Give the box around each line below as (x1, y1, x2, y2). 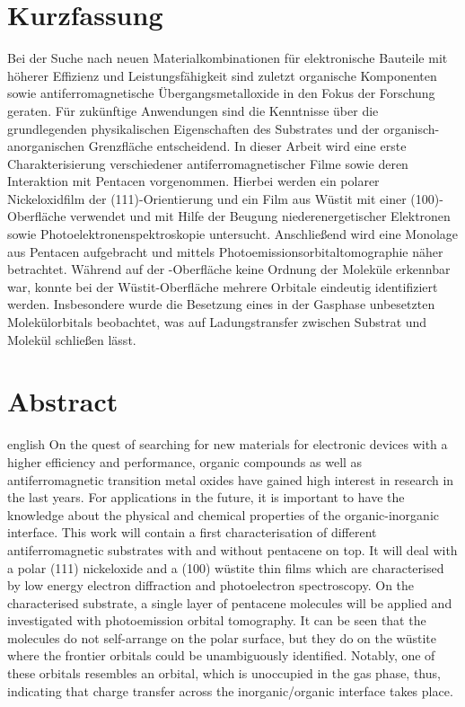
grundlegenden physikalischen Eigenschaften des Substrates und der (7, 119, 380, 137)
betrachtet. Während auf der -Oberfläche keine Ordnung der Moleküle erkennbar (7, 260, 451, 278)
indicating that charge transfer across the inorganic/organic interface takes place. (7, 681, 453, 700)
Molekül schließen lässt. (7, 330, 136, 349)
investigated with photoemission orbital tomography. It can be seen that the (7, 611, 426, 630)
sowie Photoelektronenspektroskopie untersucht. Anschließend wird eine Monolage (7, 225, 459, 243)
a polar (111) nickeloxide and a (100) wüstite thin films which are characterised (7, 558, 444, 577)
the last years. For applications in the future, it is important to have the (7, 488, 405, 507)
